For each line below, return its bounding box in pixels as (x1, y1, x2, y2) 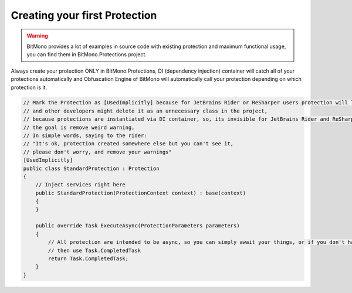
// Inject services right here (35, 182, 126, 188)
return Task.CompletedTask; (48, 255, 129, 262)
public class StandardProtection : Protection (23, 165, 160, 172)
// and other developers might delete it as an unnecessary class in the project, (23, 107, 268, 114)
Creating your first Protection (11, 9, 157, 22)
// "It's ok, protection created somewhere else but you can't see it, (23, 141, 234, 147)
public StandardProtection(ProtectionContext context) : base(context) (35, 189, 246, 196)
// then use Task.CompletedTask (48, 247, 141, 254)
